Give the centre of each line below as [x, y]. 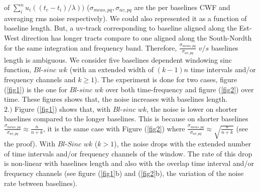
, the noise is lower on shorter [192, 109]
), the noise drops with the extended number [183, 144]
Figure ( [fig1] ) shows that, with [62, 109]
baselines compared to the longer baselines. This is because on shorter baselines [126, 119]
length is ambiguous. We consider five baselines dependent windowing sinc [118, 59]
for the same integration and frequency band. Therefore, [91, 47]
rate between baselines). [41, 183]
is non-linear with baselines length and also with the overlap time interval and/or [129, 163]
